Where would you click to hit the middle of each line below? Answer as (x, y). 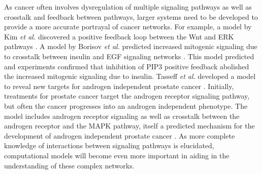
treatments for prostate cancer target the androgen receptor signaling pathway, (127, 96)
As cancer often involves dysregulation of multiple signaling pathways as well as (128, 7)
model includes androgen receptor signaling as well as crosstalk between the (122, 116)
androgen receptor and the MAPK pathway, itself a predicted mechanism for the (129, 126)
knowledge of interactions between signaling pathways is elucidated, (109, 145)
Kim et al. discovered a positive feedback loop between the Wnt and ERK (119, 36)
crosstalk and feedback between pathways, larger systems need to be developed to (131, 16)
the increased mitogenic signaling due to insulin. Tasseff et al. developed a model (130, 76)
